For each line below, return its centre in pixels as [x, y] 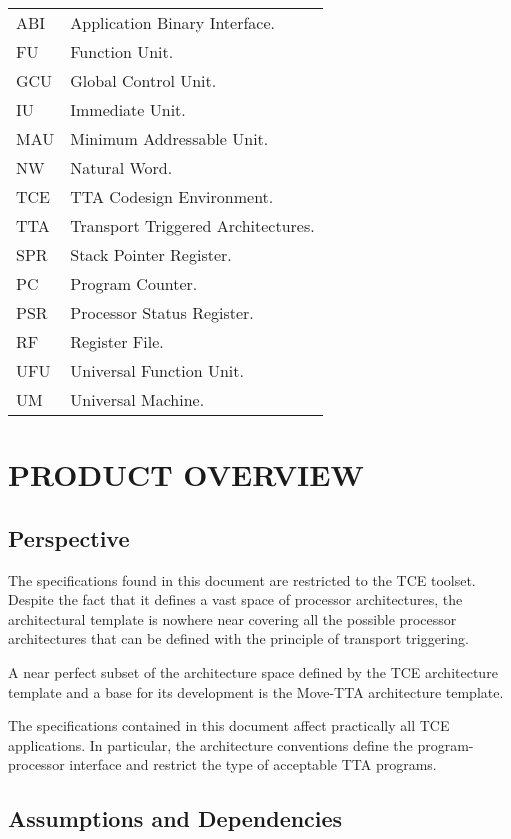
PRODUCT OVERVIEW [186, 474]
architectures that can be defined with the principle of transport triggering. [238, 638]
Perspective [69, 537]
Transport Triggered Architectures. [192, 225]
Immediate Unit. [128, 109]
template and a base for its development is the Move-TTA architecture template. [256, 691]
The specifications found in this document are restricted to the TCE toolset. [242, 579]
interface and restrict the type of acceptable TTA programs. [253, 764]
